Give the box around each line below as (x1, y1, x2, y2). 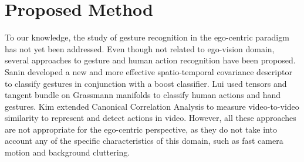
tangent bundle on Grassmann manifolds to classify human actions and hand (5, 89, 281, 101)
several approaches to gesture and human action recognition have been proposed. (5, 54, 296, 66)
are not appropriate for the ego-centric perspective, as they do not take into (5, 123, 277, 135)
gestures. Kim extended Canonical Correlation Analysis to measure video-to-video (5, 100, 299, 112)
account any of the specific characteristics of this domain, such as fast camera (5, 134, 283, 147)
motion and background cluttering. (5, 146, 130, 158)
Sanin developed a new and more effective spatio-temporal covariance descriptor (5, 65, 292, 77)
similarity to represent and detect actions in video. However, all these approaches (5, 112, 296, 124)
